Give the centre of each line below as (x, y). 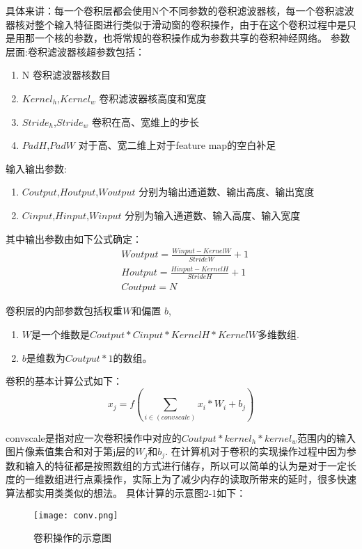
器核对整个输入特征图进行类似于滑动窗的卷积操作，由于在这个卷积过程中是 (176, 24)
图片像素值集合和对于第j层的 (71, 451)
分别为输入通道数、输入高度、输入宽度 (213, 215)
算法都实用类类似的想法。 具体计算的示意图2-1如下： (126, 492)
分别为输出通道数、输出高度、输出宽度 (227, 192)
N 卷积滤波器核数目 (66, 75)
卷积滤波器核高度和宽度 (153, 98)
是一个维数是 (61, 334)
